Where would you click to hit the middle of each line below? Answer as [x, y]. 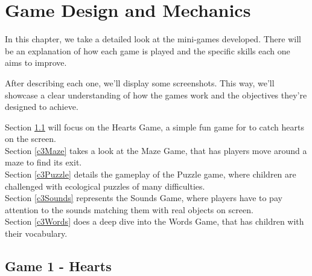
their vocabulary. [36, 233]
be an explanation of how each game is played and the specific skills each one [148, 50]
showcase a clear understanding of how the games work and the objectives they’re [156, 95]
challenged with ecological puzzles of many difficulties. [105, 186]
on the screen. [30, 139]
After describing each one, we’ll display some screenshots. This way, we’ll [140, 82]
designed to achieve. [42, 107]
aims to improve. [36, 63]
